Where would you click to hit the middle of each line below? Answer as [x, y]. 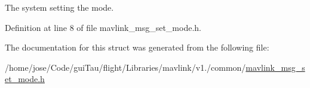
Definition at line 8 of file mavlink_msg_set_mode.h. [103, 27]
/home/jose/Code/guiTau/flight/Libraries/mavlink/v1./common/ [125, 67]
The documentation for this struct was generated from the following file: [137, 47]
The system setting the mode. [59, 7]
